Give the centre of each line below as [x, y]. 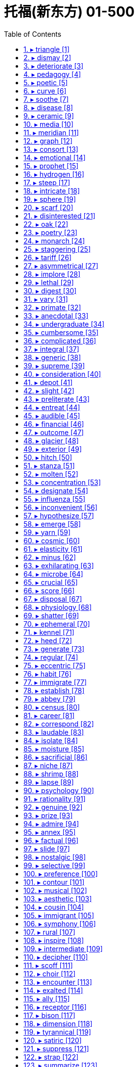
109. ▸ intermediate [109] [63, 948]
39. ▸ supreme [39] [54, 365]
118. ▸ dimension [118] [58, 1023]
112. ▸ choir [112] [50, 973]
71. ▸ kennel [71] [49, 632]
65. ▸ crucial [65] [51, 582]
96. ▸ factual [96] [51, 840]
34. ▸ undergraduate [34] [64, 324]
